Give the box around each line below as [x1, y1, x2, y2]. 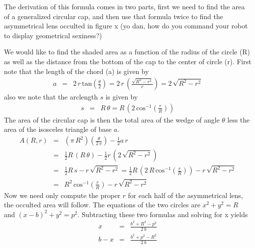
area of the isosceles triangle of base [4, 124, 112, 134]
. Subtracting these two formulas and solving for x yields [77, 209, 248, 219]
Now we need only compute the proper [4, 190, 120, 200]
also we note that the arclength [4, 92, 98, 102]
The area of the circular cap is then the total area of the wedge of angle [4, 114, 220, 124]
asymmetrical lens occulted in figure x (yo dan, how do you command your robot [4, 21, 248, 31]
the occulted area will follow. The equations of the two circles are [4, 199, 200, 210]
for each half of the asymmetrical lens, [128, 190, 243, 200]
